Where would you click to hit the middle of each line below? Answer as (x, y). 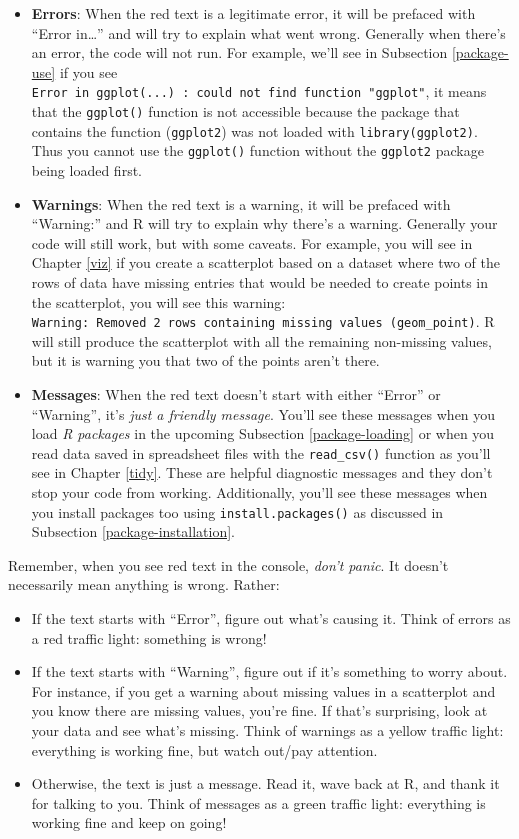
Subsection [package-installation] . (133, 531)
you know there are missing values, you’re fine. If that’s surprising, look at (259, 710)
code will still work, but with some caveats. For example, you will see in (252, 242)
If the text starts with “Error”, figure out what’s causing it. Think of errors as (271, 618)
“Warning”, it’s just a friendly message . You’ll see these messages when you (263, 413)
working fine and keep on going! (129, 822)
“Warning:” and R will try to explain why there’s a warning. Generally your (264, 223)
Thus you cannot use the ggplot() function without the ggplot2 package (257, 150)
